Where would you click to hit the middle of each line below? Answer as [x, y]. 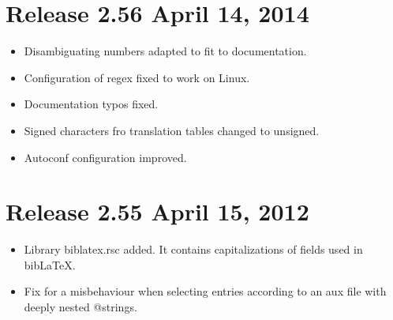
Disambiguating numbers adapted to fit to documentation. [165, 51]
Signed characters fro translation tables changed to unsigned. [172, 130]
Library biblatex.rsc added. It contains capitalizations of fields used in [193, 249]
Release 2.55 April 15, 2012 [157, 211]
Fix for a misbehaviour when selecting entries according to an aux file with [205, 291]
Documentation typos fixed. [91, 104]
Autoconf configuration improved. [105, 157]
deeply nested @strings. [80, 307]
